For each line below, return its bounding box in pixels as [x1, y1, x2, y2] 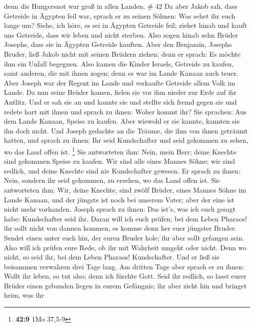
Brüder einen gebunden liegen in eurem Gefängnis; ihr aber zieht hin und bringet [4, 280, 247, 290]
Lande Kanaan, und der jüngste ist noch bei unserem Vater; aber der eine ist [4, 194, 234, 204]
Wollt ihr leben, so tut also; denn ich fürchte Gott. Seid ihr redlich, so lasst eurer [4, 271, 247, 281]
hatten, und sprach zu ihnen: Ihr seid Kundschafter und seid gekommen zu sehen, [4, 135, 248, 145]
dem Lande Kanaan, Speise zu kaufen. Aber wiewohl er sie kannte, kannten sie [4, 116, 240, 126]
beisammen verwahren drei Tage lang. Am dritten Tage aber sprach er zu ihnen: [4, 261, 244, 271]
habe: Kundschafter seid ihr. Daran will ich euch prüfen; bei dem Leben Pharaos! [4, 213, 247, 223]
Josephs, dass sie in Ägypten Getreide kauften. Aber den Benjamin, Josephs [4, 39, 232, 49]
